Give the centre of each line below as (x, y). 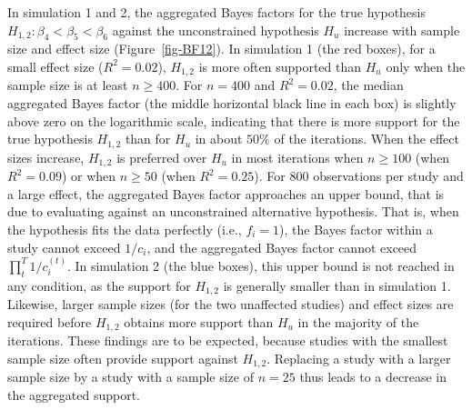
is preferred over (162, 157)
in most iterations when (297, 157)
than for (148, 139)
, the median (368, 85)
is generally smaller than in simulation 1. (337, 285)
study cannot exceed (64, 247)
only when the (426, 66)
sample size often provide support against (123, 358)
